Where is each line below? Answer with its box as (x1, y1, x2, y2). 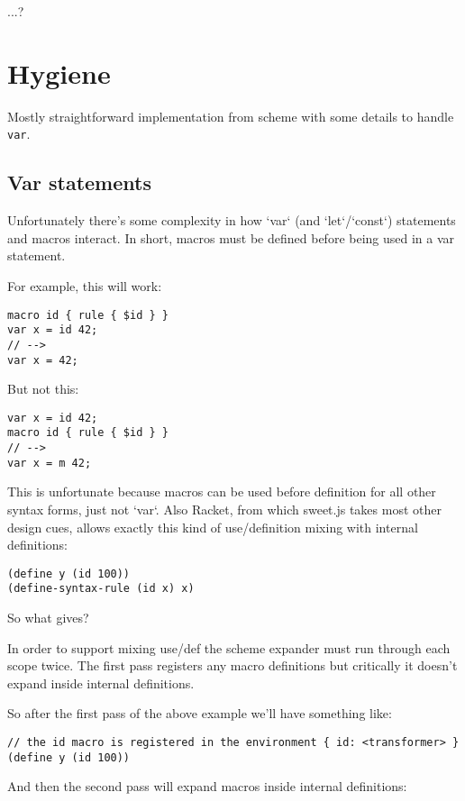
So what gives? (7, 608, 89, 627)
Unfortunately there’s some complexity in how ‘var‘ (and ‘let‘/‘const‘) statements (7, 211, 456, 230)
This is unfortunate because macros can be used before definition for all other (7, 482, 436, 501)
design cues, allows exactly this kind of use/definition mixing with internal (7, 517, 418, 536)
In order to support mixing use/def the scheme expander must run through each (7, 638, 451, 657)
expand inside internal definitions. (7, 673, 195, 692)
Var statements (7, 168, 151, 196)
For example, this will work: (7, 276, 162, 295)
